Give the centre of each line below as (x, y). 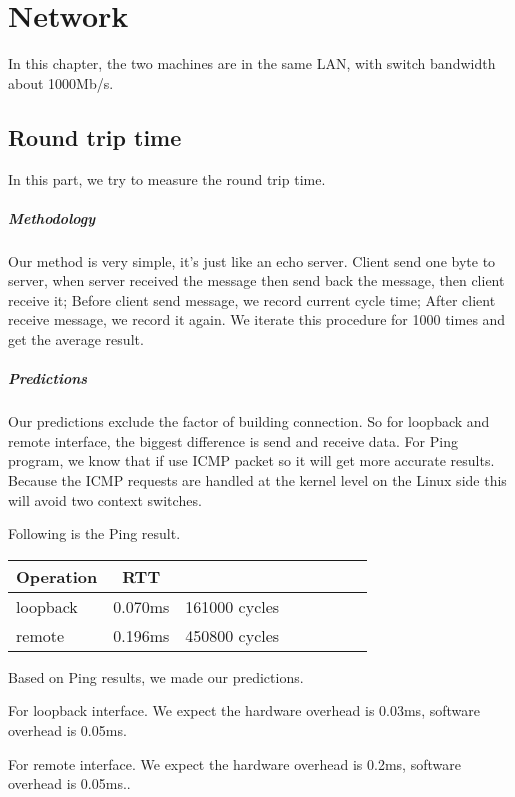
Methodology (52, 217)
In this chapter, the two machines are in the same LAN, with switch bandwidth (252, 63)
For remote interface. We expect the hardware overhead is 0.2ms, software (234, 763)
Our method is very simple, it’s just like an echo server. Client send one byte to (252, 260)
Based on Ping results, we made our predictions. (156, 676)
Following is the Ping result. (94, 533)
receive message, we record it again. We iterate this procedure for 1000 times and (257, 319)
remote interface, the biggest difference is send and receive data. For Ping (233, 440)
